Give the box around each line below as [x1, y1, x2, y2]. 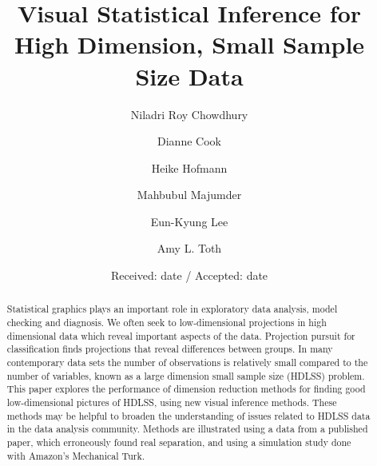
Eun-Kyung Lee [150, 213, 228, 229]
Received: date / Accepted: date [110, 267, 268, 284]
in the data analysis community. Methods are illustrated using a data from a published [6, 422, 368, 436]
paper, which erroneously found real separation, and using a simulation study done [6, 436, 351, 449]
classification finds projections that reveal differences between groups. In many [6, 342, 333, 356]
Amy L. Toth [157, 240, 222, 257]
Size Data [135, 59, 244, 92]
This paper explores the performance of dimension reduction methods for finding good [6, 382, 366, 396]
